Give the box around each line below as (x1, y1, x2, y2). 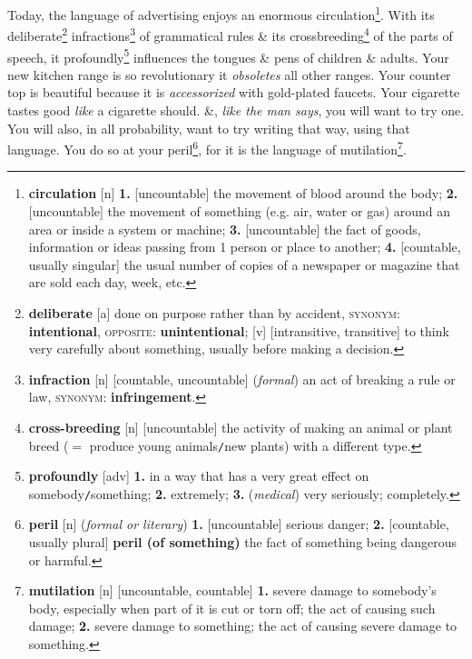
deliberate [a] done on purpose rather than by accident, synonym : (28, 303, 400, 322)
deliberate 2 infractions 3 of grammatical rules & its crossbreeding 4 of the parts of (7, 24, 453, 45)
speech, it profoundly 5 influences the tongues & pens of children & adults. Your (7, 45, 449, 66)
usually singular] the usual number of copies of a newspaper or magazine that (28, 255, 460, 274)
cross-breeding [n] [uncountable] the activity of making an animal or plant (28, 417, 453, 436)
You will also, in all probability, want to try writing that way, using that (7, 118, 410, 137)
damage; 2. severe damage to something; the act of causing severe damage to (28, 616, 457, 635)
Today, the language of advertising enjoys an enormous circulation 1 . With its (7, 3, 435, 24)
